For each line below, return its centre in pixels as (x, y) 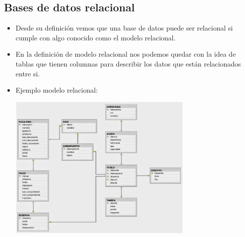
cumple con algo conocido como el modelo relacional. (96, 37)
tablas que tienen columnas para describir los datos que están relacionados (128, 63)
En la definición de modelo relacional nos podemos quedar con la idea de (126, 54)
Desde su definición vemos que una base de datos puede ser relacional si (124, 28)
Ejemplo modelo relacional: (57, 90)
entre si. (28, 73)
